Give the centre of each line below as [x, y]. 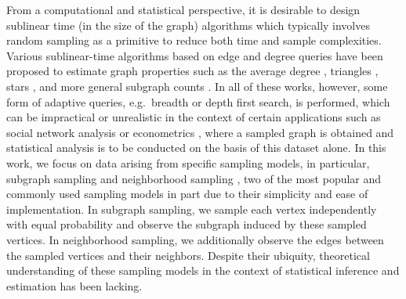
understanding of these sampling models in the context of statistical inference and [203, 270]
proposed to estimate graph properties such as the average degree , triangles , [192, 71]
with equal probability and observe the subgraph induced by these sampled [187, 224]
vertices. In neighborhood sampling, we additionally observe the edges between [195, 239]
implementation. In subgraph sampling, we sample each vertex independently [192, 209]
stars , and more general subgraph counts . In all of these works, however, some [197, 86]
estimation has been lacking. [74, 285]
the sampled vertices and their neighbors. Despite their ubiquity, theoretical [188, 255]
